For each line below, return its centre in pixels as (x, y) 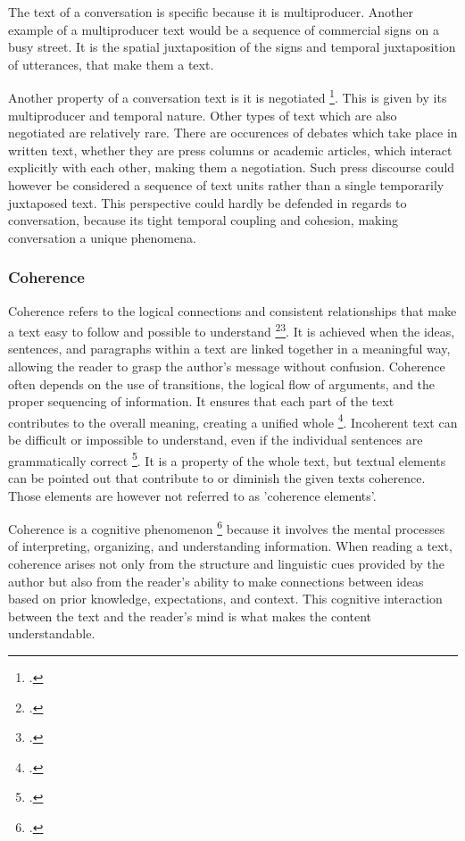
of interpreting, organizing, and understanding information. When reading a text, (230, 546)
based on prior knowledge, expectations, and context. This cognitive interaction (225, 599)
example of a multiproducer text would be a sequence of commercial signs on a (224, 29)
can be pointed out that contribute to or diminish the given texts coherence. (217, 477)
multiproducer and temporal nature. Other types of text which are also (203, 115)
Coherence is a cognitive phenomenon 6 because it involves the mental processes (227, 527)
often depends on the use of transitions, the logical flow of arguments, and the (222, 383)
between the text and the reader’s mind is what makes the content (190, 616)
